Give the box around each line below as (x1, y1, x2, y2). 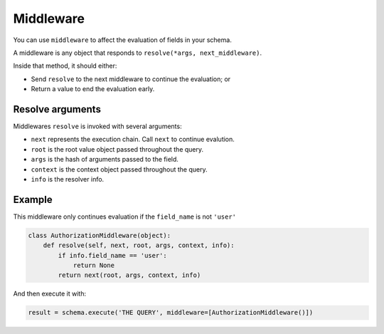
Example (13, 193, 53, 206)
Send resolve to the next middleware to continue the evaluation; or (31, 75, 231, 83)
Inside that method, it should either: (13, 61, 117, 71)
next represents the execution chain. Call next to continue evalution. (31, 135, 235, 144)
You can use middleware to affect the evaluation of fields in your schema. (13, 36, 233, 44)
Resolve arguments (13, 103, 101, 115)
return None (73, 261, 115, 270)
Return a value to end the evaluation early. (31, 85, 155, 93)
